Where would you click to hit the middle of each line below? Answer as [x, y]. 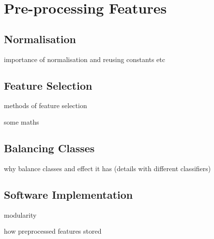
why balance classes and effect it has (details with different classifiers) [107, 168]
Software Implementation [69, 194]
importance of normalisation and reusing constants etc [84, 59]
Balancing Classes [49, 148]
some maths [22, 121]
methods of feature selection [46, 105]
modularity [20, 215]
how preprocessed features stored [53, 231]
